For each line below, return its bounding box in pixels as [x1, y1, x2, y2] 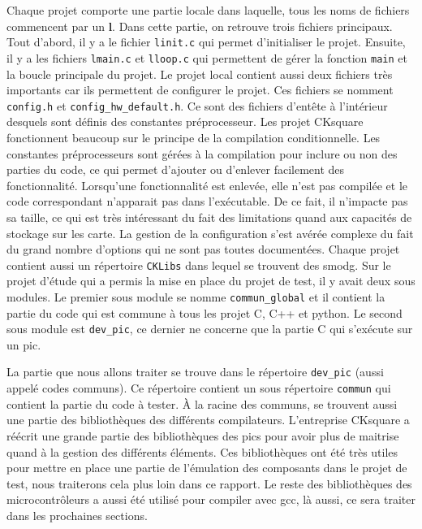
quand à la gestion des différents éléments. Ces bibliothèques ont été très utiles [6, 443, 398, 460]
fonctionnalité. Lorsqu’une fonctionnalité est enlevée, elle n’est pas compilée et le [6, 176, 408, 193]
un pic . [6, 336, 41, 353]
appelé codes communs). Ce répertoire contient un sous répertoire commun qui [6, 379, 391, 397]
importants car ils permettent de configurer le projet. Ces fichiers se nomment [6, 81, 394, 98]
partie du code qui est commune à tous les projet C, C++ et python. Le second [6, 304, 403, 321]
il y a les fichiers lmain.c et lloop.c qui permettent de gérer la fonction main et [6, 49, 407, 66]
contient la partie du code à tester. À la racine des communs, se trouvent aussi [6, 395, 398, 412]
